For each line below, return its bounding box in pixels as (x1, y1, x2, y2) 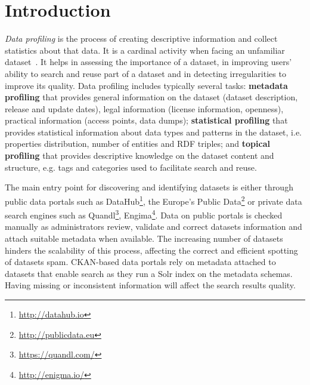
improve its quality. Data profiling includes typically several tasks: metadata (5, 79, 288, 91)
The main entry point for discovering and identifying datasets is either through (5, 181, 293, 193)
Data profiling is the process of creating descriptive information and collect (5, 32, 278, 45)
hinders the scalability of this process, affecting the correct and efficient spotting (5, 244, 298, 256)
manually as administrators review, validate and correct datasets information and (5, 220, 302, 233)
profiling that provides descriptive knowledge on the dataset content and (5, 149, 274, 162)
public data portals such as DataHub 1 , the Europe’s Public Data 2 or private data (5, 193, 302, 207)
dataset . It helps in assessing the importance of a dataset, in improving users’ (5, 56, 292, 68)
